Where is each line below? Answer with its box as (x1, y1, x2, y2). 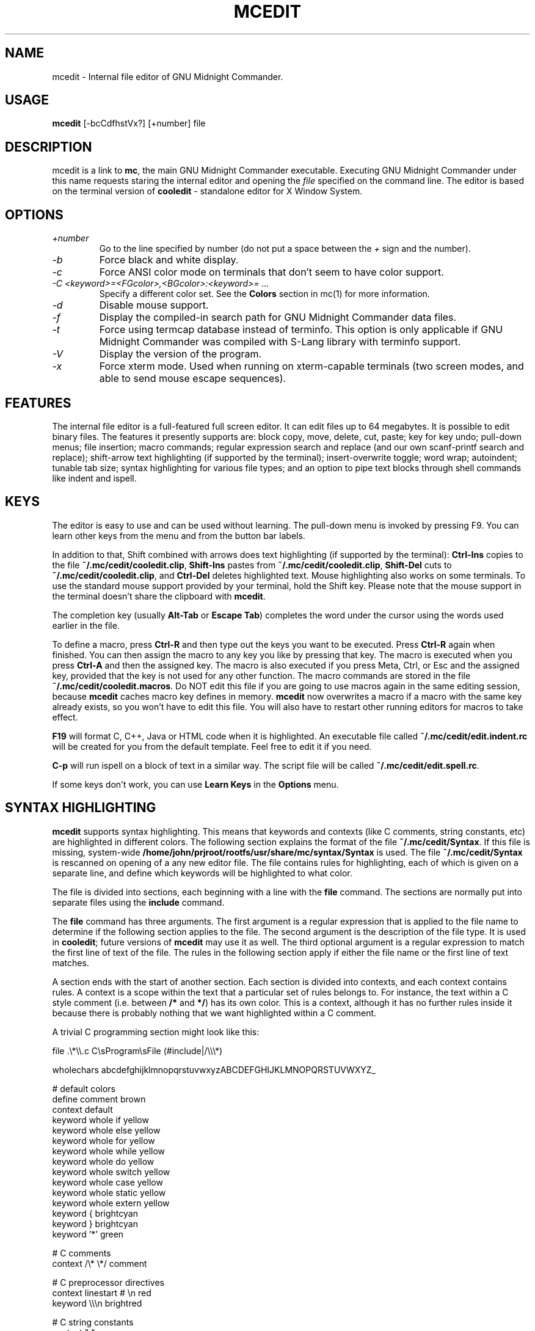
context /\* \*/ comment (52, 1258, 147, 1269)
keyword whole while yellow (52, 1145, 166, 1156)
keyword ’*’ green (52, 1228, 124, 1239)
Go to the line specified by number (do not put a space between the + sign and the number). (99, 243, 471, 254)
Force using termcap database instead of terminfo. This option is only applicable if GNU (99, 323, 503, 336)
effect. (52, 711, 78, 722)
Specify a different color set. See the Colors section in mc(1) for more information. (99, 288, 430, 299)
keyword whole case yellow (52, 1176, 163, 1187)
